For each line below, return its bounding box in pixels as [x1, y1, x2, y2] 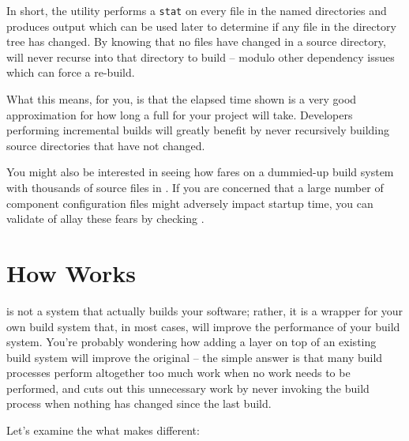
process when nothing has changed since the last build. [6, 395, 272, 412]
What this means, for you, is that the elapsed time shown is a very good [6, 91, 357, 107]
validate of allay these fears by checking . [6, 210, 204, 227]
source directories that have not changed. [6, 137, 205, 153]
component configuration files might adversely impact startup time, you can [6, 194, 373, 211]
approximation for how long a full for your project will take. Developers [6, 106, 353, 122]
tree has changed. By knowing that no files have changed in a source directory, [6, 33, 386, 50]
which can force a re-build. [6, 64, 135, 81]
